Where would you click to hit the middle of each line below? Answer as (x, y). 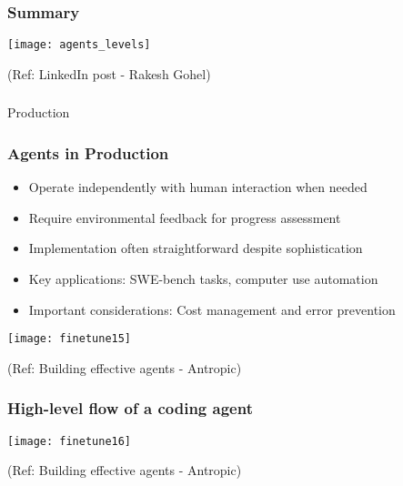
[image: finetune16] (70, 441)
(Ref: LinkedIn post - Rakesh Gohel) (109, 73)
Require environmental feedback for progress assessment (185, 217)
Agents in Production (88, 152)
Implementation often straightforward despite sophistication (196, 248)
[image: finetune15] (70, 339)
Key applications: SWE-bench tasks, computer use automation (203, 278)
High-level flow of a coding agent (130, 408)
